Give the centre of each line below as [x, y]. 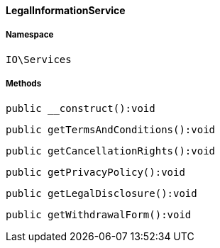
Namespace [30, 35]
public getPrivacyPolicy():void [95, 172]
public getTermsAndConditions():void [111, 129]
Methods [24, 84]
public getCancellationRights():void [111, 151]
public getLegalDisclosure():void [101, 193]
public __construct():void [81, 108]
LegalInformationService [66, 10]
